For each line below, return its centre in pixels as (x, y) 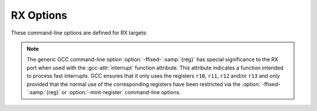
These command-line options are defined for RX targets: (79, 33)
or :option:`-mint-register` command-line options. (122, 92)
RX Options (39, 15)
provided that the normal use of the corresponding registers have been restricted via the (134, 84)
